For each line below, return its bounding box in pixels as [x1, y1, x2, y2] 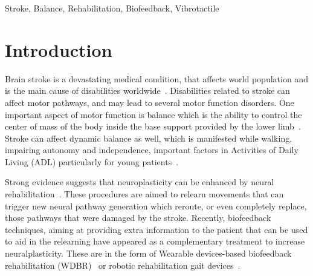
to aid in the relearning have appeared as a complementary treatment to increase [5, 235, 305, 248]
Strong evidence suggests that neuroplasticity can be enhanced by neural [5, 176, 274, 188]
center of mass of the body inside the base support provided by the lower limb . [5, 120, 301, 133]
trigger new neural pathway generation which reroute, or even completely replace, [5, 199, 307, 212]
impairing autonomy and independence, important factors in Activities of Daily [5, 143, 298, 156]
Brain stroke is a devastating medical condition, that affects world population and [5, 72, 308, 85]
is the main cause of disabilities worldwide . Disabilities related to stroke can [5, 84, 290, 97]
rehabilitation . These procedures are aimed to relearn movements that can [5, 188, 284, 200]
